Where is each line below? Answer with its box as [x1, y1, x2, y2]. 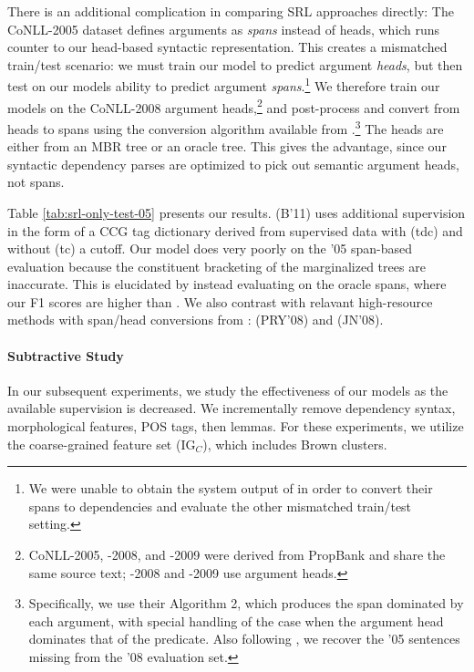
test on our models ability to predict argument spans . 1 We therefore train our [7, 74, 440, 96]
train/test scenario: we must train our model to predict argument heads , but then [7, 55, 463, 74]
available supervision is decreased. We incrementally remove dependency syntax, [7, 398, 456, 418]
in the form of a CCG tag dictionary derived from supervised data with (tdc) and [7, 221, 463, 240]
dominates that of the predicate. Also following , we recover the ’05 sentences [28, 629, 460, 648]
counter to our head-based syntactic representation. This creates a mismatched [7, 37, 448, 57]
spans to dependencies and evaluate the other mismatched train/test [28, 496, 412, 515]
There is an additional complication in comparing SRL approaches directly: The [7, 2, 454, 20]
